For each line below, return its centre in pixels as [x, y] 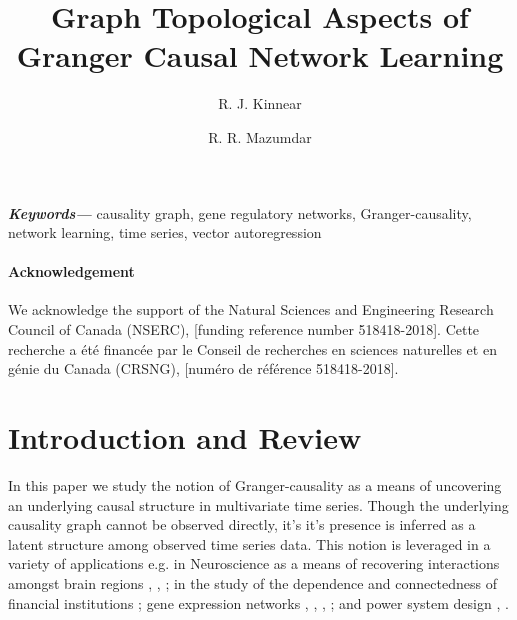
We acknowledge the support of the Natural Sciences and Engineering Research [251, 309]
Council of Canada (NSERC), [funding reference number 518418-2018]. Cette [244, 329]
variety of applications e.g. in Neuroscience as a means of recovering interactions [254, 563]
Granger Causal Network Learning [260, 55]
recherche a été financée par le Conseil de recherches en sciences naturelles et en [252, 348]
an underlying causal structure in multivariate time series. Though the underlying [258, 504]
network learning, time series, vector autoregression [165, 232]
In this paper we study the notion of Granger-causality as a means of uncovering [255, 484]
